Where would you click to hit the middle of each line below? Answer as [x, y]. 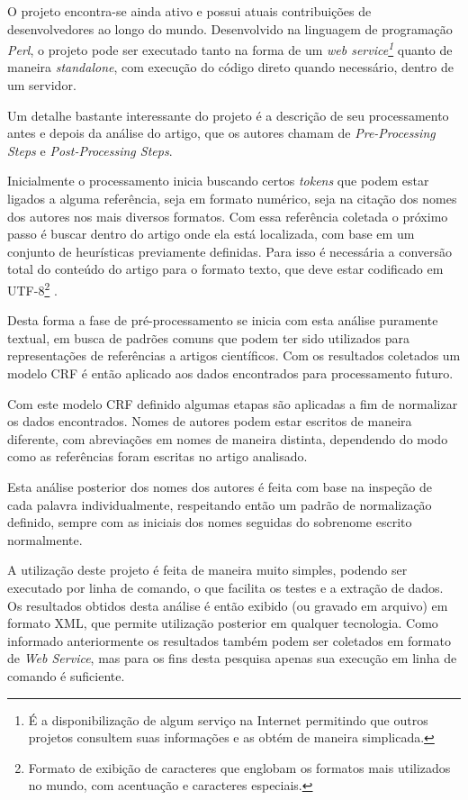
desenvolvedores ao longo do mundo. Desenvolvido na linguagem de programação [230, 28]
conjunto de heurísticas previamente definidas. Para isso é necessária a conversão [230, 251]
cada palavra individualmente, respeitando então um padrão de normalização [220, 504]
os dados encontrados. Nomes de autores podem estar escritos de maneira [210, 421]
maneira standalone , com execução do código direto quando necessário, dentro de [230, 67]
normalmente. [45, 539]
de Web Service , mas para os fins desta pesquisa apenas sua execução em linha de [232, 658]
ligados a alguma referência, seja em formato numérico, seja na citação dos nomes [232, 198]
